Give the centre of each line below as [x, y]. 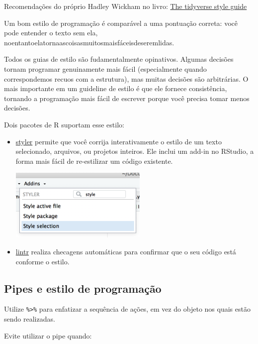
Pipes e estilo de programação [83, 288]
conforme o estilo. [43, 261]
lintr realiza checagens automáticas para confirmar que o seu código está [126, 251]
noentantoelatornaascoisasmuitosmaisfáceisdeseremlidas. [89, 42]
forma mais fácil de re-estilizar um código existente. [94, 161]
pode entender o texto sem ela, [51, 33]
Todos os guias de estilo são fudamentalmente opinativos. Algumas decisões [119, 59]
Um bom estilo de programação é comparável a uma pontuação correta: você [121, 23]
